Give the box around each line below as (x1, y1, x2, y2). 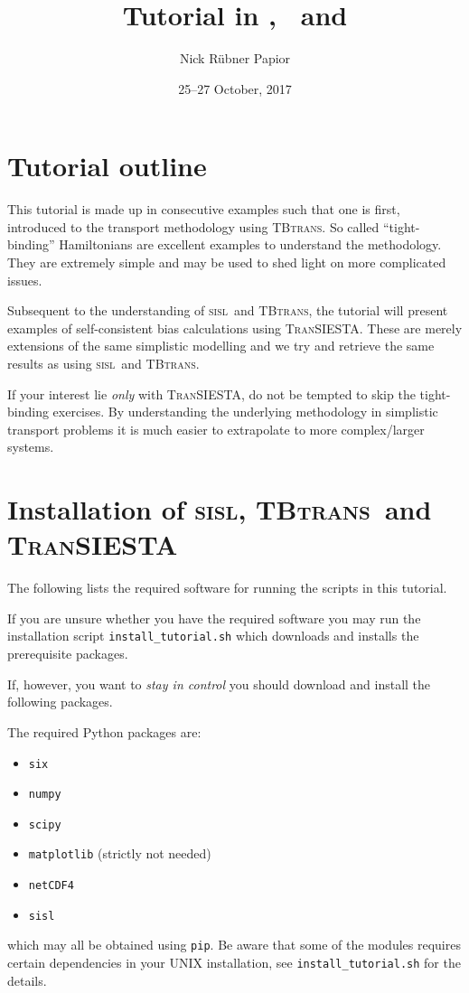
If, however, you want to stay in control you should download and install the (7, 674, 431, 693)
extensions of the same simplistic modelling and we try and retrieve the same (7, 336, 435, 355)
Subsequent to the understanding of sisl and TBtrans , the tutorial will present (7, 301, 448, 320)
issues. (7, 270, 42, 289)
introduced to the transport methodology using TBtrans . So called (7, 217, 380, 236)
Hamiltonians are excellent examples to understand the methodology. (59, 235, 442, 254)
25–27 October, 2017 (178, 79, 292, 98)
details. (7, 970, 47, 989)
